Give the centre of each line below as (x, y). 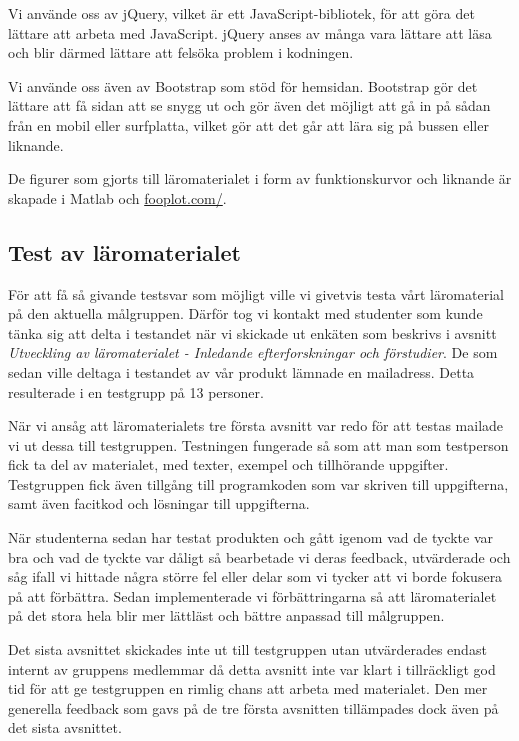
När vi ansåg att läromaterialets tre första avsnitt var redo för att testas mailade (256, 425)
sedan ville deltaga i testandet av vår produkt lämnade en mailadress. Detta (241, 371)
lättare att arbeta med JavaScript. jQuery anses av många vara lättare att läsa (250, 32)
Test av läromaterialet (124, 251)
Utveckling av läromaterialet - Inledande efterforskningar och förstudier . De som (253, 352)
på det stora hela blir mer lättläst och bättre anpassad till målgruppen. (226, 615)
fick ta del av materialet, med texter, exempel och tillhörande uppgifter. (228, 464)
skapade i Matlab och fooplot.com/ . (117, 197)
